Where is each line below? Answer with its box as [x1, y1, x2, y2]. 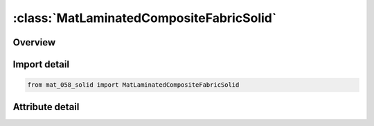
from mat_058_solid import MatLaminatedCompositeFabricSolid [27, 81, 240, 89]
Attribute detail [12, 101, 80, 113]
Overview [12, 36, 56, 48]
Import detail [12, 59, 69, 70]
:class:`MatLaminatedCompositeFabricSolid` [12, 10, 277, 25]
